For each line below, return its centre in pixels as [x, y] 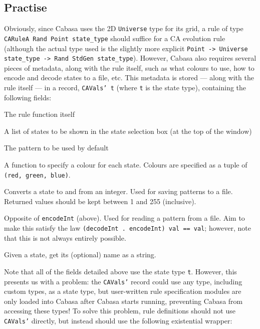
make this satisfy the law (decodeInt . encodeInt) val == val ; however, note [127, 228]
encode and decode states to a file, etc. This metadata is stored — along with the [129, 77]
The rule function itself [39, 114]
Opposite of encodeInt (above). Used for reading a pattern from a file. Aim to [124, 218]
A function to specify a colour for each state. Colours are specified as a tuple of [126, 165]
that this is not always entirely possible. [65, 237]
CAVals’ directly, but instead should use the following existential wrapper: [118, 321]
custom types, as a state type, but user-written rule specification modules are [123, 291]
